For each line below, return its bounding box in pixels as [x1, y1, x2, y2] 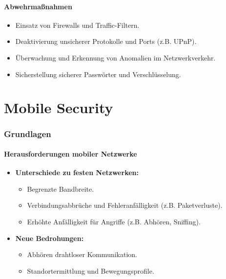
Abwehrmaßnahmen [4, 1, 72, 11]
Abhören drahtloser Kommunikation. [27, 249, 137, 259]
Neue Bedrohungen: [15, 233, 84, 243]
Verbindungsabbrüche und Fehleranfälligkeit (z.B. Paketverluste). [27, 200, 223, 210]
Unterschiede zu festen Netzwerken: [15, 167, 139, 178]
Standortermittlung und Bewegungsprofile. [27, 265, 154, 276]
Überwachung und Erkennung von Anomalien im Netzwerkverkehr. [15, 52, 216, 62]
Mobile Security [4, 98, 113, 118]
